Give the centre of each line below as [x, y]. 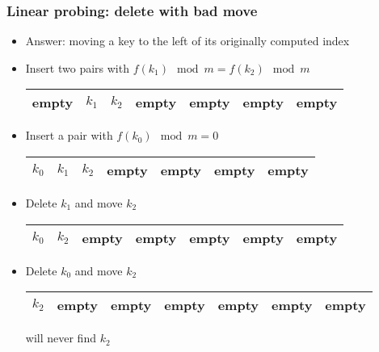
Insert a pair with [69, 135]
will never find [61, 338]
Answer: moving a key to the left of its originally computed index [187, 41]
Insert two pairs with [77, 67]
